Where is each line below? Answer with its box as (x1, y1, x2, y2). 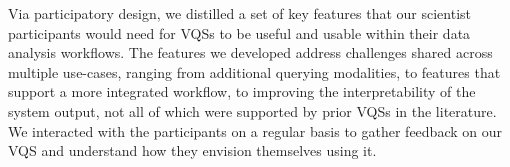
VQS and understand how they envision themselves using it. (8, 140, 377, 161)
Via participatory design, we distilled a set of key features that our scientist (8, 3, 471, 23)
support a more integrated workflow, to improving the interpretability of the (8, 81, 476, 102)
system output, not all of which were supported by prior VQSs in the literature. (8, 100, 497, 121)
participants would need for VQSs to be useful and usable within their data (8, 22, 471, 43)
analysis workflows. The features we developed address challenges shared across (8, 42, 493, 63)
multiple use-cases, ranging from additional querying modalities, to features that (8, 61, 501, 82)
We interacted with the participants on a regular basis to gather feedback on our (8, 120, 502, 141)
